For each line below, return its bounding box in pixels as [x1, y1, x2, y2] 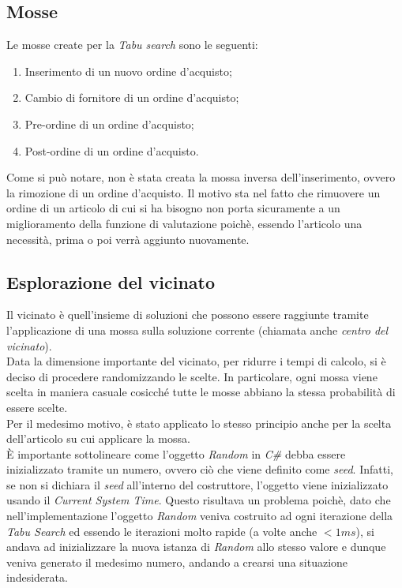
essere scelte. [6, 399, 68, 415]
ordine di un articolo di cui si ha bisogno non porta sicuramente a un [6, 200, 340, 216]
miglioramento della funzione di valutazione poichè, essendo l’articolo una [6, 215, 363, 231]
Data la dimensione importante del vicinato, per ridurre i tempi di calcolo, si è [6, 353, 386, 369]
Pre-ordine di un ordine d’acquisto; [24, 115, 194, 132]
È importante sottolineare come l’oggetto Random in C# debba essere [6, 445, 346, 462]
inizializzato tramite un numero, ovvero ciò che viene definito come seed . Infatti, [6, 461, 393, 478]
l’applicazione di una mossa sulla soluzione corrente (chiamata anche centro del [6, 321, 389, 338]
